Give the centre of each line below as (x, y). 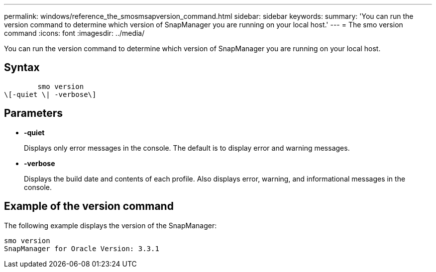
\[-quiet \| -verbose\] (50, 94)
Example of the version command (89, 206)
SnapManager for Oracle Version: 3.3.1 (82, 248)
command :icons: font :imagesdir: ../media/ (74, 33)
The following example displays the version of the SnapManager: (110, 225)
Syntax (22, 68)
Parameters (33, 113)
